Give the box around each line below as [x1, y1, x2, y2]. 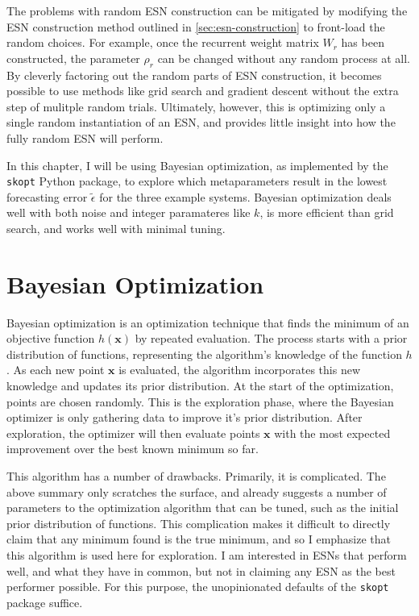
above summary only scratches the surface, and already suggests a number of [6, 483, 387, 500]
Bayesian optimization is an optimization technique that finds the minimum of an [6, 314, 409, 331]
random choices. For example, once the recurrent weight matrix [6, 34, 319, 51]
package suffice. [6, 593, 83, 610]
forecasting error [6, 188, 88, 205]
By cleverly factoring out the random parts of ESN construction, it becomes [6, 66, 382, 83]
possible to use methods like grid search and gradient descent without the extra [6, 82, 399, 99]
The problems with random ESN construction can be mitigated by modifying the [6, 2, 408, 19]
